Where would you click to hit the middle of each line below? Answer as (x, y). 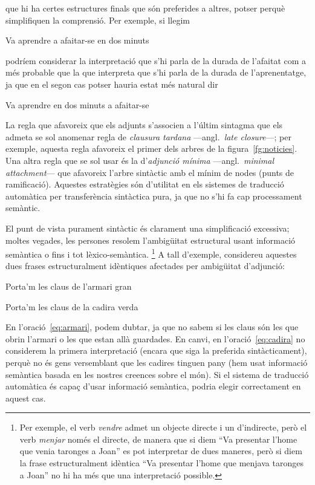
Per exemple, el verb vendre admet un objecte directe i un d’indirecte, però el (163, 427)
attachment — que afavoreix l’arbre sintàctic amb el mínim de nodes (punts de (150, 172)
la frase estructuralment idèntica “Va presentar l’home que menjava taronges (161, 463)
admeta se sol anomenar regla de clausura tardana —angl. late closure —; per (148, 136)
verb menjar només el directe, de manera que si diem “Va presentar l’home (158, 439)
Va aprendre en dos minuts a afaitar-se (77, 104)
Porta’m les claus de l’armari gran (69, 286)
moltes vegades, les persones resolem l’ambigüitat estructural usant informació (151, 240)
